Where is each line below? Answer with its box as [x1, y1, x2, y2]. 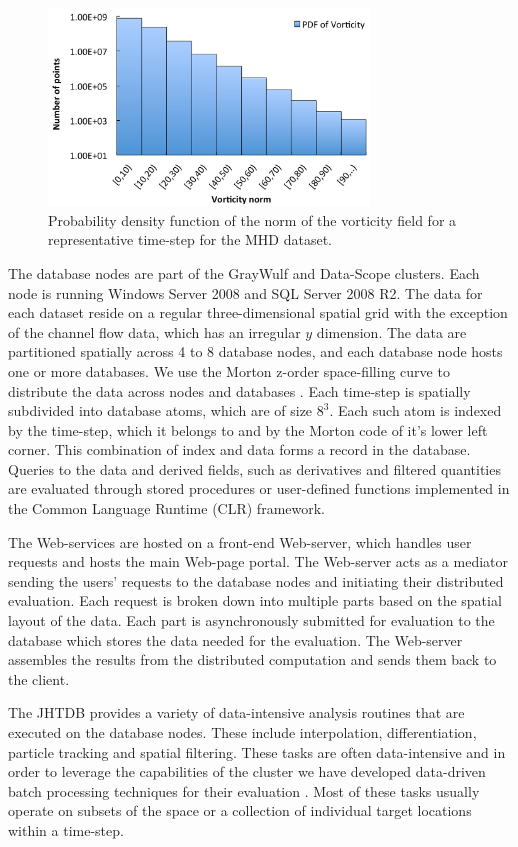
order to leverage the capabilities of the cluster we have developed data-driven [8, 761, 486, 782]
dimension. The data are [316, 321, 467, 342]
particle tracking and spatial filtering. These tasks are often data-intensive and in [8, 741, 506, 762]
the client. [8, 668, 70, 689]
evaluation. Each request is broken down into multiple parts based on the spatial [8, 590, 502, 611]
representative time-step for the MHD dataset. [48, 229, 333, 250]
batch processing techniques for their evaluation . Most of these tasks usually [8, 780, 480, 801]
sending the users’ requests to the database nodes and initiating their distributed [8, 570, 504, 591]
